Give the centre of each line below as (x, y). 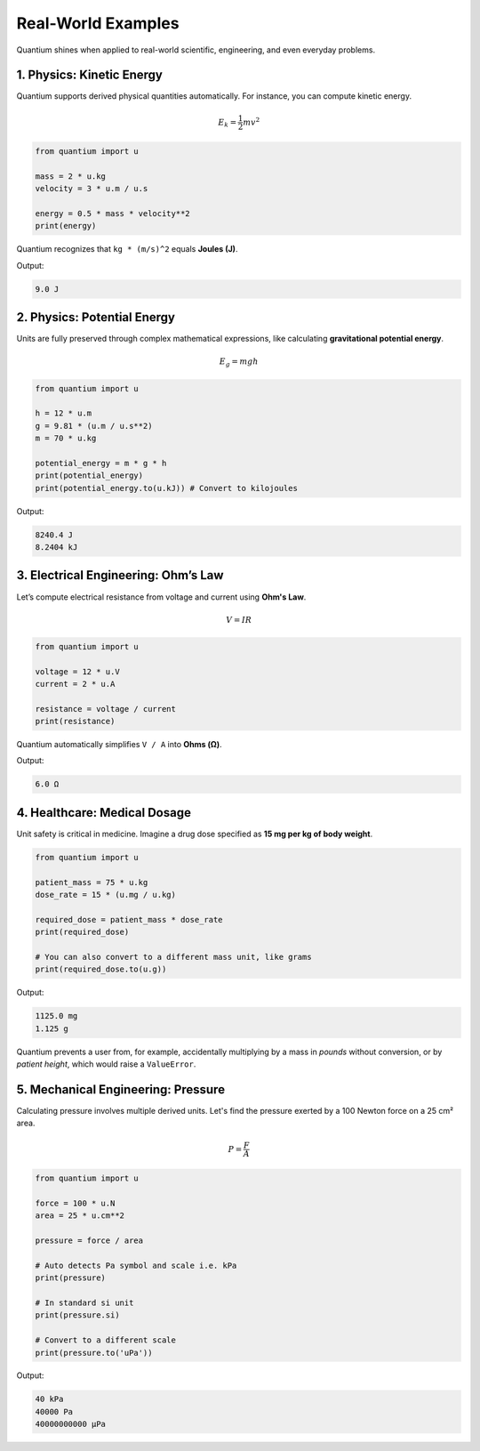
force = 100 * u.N (75, 1203)
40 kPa (49, 1399)
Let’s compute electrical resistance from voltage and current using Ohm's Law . (161, 597)
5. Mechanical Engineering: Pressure (121, 1089)
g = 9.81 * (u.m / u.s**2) (94, 426)
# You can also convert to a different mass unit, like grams (173, 957)
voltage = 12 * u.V (77, 671)
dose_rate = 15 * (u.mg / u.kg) (106, 895)
